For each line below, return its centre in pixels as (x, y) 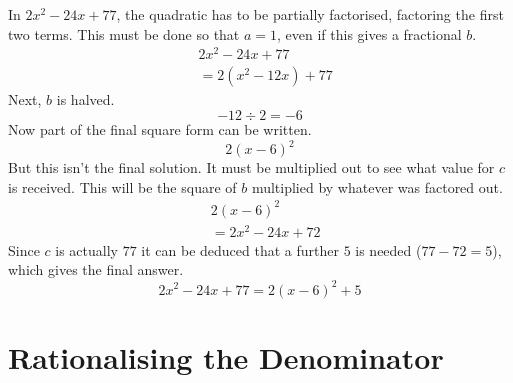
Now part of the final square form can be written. (160, 128)
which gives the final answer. (96, 269)
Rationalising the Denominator (226, 356)
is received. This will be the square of (122, 186)
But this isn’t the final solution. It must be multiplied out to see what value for (251, 167)
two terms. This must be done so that (124, 33)
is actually (86, 249)
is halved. (85, 99)
